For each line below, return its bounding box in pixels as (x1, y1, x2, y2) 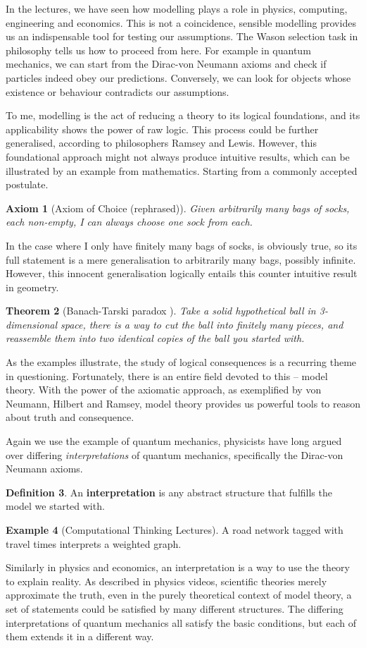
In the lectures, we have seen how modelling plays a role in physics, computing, (6, 1, 348, 16)
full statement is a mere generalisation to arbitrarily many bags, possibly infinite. (6, 252, 356, 267)
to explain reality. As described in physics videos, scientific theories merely (6, 573, 327, 588)
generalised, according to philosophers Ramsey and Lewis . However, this (6, 135, 317, 150)
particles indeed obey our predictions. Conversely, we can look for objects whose (6, 70, 351, 85)
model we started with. (6, 499, 105, 513)
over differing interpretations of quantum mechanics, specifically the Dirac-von (6, 447, 343, 462)
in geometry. (6, 279, 59, 294)
